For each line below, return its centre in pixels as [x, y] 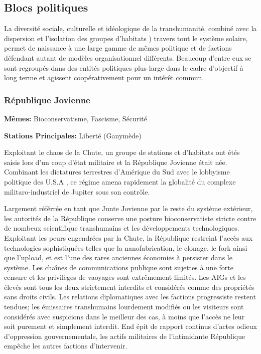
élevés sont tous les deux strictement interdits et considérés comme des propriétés [129, 287]
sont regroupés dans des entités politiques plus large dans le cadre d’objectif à [124, 67]
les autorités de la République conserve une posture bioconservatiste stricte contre [130, 218]
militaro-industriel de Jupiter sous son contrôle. [77, 191]
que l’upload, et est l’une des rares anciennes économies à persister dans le [118, 257]
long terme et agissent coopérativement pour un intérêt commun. [104, 77]
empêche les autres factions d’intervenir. [66, 346]
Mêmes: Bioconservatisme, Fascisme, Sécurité [76, 118]
